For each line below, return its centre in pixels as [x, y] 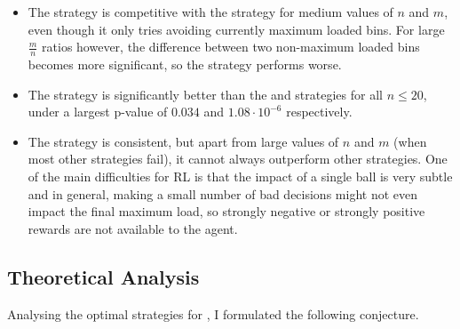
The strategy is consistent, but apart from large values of [183, 141]
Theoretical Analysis [103, 276]
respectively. [319, 112]
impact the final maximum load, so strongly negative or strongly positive [226, 211]
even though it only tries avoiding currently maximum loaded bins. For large [236, 29]
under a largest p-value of [98, 112]
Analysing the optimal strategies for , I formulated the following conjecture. [213, 313]
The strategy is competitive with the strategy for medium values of [210, 12]
